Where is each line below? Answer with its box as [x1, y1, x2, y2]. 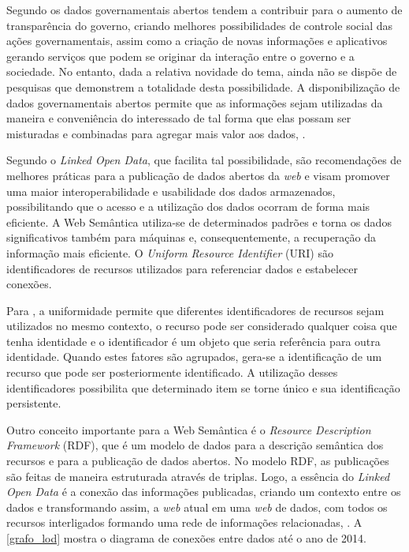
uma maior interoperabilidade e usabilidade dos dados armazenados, [6, 182, 336, 199]
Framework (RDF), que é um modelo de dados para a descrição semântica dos [6, 437, 384, 453]
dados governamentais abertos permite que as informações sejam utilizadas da [6, 94, 383, 111]
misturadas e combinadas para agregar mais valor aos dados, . [6, 125, 306, 141]
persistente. [6, 395, 61, 411]
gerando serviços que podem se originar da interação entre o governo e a [6, 47, 355, 64]
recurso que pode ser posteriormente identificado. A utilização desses [6, 364, 338, 381]
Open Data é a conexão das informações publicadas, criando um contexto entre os [6, 483, 401, 500]
